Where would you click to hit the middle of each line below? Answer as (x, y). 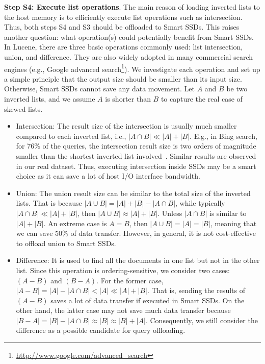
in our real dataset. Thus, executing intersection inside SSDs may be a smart (136, 166)
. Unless (170, 213)
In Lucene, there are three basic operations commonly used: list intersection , (124, 47)
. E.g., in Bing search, (223, 136)
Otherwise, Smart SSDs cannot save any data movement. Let (99, 89)
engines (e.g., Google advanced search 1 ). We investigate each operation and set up (132, 68)
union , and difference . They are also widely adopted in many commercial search (128, 56)
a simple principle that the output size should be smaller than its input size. (123, 78)
